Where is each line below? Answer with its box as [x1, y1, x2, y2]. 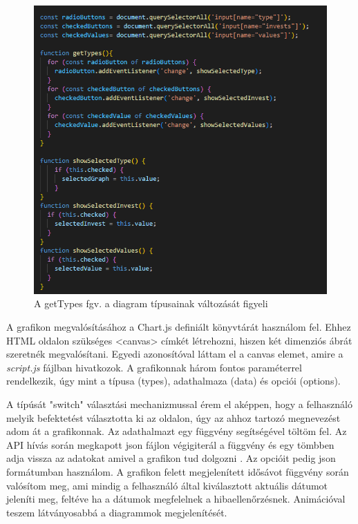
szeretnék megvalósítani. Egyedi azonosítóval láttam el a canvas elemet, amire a [6, 347, 343, 361]
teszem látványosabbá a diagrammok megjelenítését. [6, 505, 227, 519]
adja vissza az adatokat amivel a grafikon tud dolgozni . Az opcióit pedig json [6, 451, 336, 465]
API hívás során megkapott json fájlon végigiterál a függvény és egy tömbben [6, 437, 335, 452]
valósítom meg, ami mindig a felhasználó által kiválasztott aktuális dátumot [6, 478, 328, 492]
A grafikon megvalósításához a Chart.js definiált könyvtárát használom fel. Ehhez [6, 320, 351, 334]
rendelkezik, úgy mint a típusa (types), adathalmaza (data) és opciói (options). [6, 373, 341, 388]
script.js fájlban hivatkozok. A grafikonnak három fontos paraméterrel [6, 360, 302, 374]
